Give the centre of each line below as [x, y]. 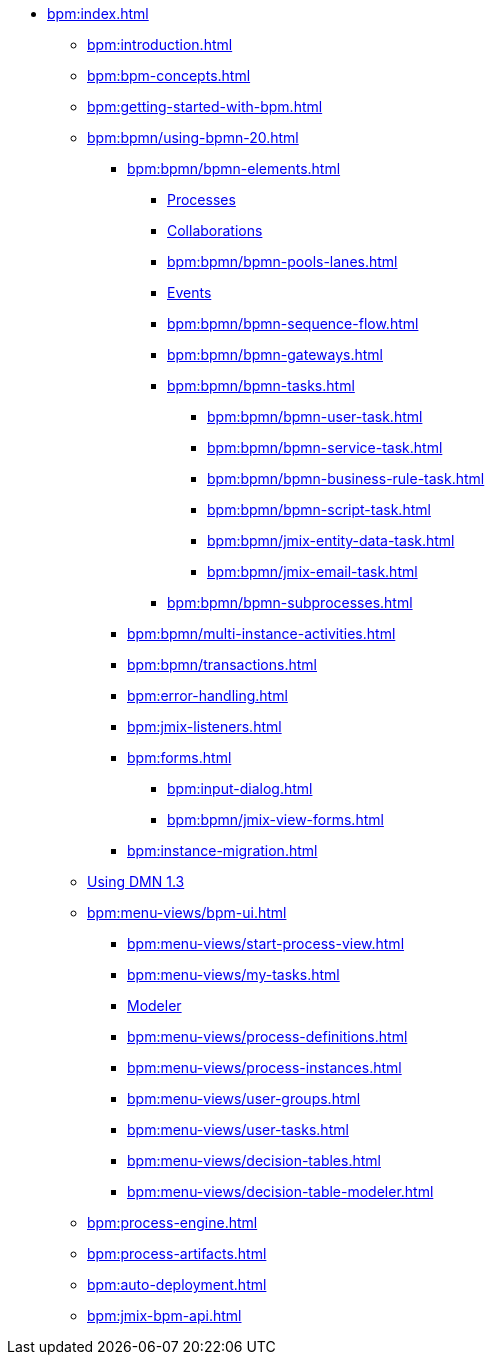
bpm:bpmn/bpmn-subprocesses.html [290, 602]
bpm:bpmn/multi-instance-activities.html [261, 633]
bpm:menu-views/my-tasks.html [233, 974]
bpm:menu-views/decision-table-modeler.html [280, 1191]
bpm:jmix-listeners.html [204, 726]
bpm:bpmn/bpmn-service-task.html [325, 447]
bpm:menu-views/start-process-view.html [266, 943]
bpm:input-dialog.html [240, 788]
